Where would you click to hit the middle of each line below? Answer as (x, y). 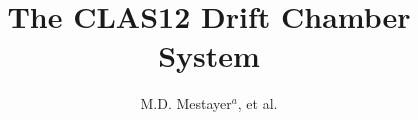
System (209, 55)
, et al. (257, 103)
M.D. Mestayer (186, 103)
